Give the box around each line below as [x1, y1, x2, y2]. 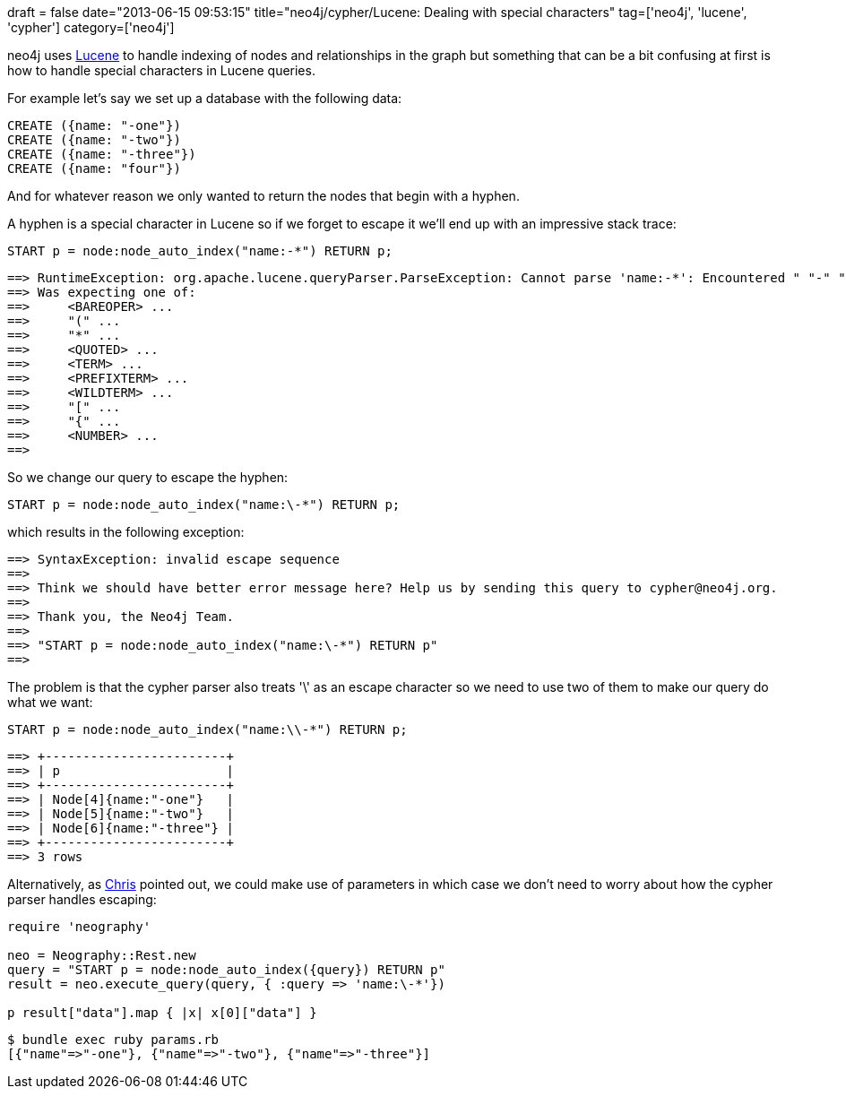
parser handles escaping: [7, 892, 157, 907]
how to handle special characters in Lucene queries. [7, 63, 315, 78]
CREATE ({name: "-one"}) [7, 118, 181, 133]
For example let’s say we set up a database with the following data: [7, 91, 402, 106]
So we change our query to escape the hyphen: [7, 470, 289, 485]
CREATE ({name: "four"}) [7, 161, 181, 176]
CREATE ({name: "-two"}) [7, 133, 181, 147]
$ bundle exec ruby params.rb [7, 1032, 220, 1047]
